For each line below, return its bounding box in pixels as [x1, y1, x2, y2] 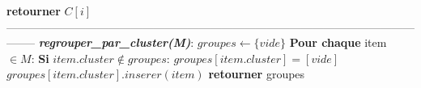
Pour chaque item [289, 34, 387, 51]
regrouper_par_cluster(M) [38, 34, 191, 51]
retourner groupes [208, 65, 305, 82]
